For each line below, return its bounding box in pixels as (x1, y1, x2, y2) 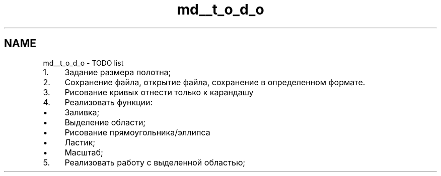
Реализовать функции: (64, 97, 153, 107)
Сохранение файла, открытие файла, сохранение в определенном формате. (64, 77, 365, 87)
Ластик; (64, 137, 96, 147)
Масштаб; (64, 147, 103, 157)
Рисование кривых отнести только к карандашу (64, 87, 254, 97)
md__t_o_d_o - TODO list (43, 58, 124, 67)
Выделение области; (64, 117, 146, 127)
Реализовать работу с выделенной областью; (64, 157, 246, 167)
